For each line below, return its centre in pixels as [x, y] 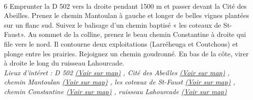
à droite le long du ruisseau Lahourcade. [64, 63]
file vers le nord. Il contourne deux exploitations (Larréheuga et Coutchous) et [121, 43]
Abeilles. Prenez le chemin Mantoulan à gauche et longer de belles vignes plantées [126, 15]
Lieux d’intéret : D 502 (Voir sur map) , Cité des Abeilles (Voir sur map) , [117, 72]
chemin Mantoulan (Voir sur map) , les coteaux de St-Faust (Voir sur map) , [120, 82]
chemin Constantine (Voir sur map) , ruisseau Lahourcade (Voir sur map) [116, 91]
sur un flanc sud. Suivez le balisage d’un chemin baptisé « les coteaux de [113, 25]
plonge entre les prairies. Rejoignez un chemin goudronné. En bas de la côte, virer [126, 53]
